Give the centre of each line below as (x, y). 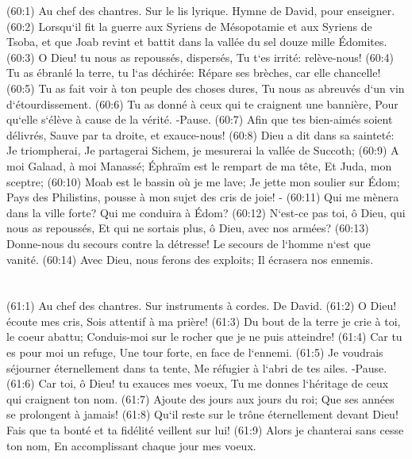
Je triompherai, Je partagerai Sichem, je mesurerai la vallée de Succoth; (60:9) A (203, 150)
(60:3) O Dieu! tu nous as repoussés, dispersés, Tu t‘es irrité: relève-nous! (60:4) (200, 57)
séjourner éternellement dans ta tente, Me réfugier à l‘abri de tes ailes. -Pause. (197, 367)
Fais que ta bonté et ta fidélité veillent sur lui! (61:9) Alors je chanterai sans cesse (205, 430)
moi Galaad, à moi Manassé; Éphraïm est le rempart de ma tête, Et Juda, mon (199, 165)
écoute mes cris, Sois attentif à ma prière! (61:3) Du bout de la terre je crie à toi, (204, 321)
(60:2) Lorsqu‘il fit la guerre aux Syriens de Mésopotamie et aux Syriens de (189, 26)
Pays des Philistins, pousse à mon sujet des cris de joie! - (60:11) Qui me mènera (203, 197)
